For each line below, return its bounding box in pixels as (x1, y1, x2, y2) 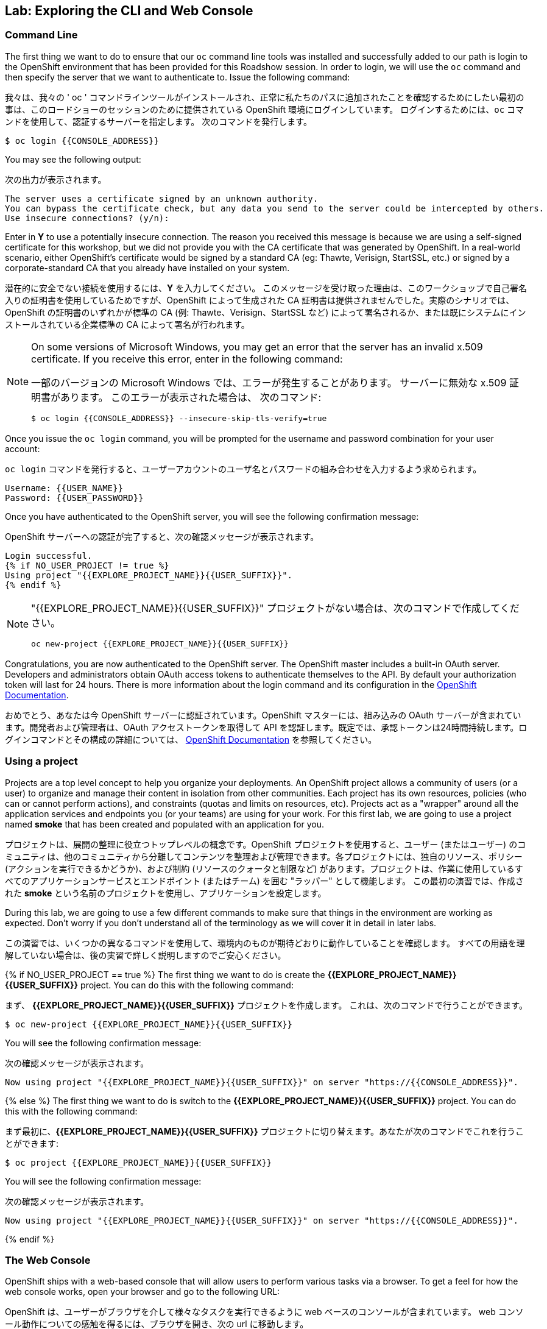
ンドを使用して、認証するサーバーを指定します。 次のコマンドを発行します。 (5, 116, 312, 127)
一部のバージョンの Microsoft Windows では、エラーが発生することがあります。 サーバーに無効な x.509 (31, 376, 507, 389)
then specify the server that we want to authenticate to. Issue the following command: (5, 71, 350, 82)
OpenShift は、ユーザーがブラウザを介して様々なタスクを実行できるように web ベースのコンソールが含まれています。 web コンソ (5, 1306, 524, 1317)
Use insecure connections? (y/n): (5, 213, 169, 223)
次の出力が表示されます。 (5, 174, 107, 185)
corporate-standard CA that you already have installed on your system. (5, 262, 290, 273)
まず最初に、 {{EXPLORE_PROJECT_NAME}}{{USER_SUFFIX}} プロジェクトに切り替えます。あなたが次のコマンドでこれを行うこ (5, 1125, 524, 1136)
